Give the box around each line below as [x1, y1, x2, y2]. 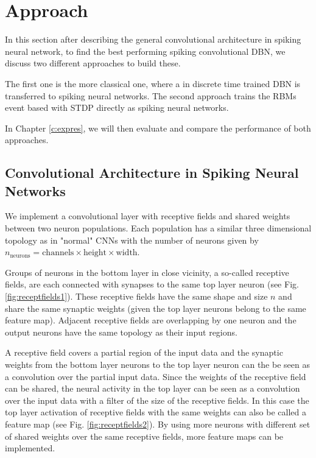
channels [42, 248, 74, 258]
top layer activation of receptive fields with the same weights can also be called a [5, 406, 306, 418]
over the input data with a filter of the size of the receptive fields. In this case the [5, 393, 309, 406]
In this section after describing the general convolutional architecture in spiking [5, 33, 301, 46]
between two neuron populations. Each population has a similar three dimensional [5, 222, 312, 234]
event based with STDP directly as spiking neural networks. [5, 101, 229, 114]
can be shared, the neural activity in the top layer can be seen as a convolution [5, 382, 300, 395]
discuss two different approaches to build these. [5, 57, 181, 69]
